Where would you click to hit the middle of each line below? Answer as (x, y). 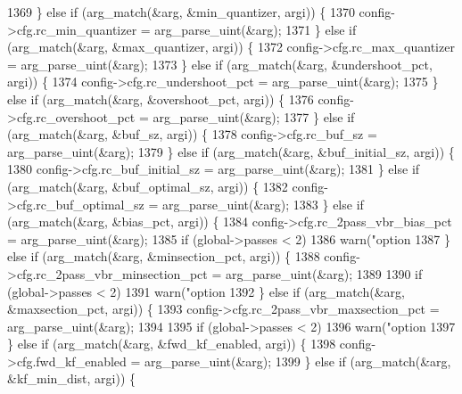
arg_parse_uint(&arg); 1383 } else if (263, 204)
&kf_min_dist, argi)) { (72, 378)
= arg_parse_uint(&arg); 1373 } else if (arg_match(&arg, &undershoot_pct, (220, 64)
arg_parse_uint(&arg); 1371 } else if (256, 29)
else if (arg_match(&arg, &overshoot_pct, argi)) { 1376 (161, 98)
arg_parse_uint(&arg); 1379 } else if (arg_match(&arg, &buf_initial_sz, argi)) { (231, 151)
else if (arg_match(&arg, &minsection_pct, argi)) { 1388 (164, 256)
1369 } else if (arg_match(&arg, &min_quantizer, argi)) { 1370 (181, 12)
